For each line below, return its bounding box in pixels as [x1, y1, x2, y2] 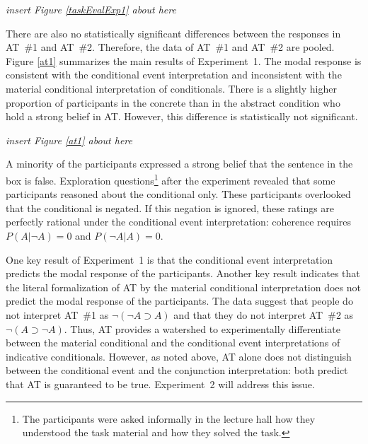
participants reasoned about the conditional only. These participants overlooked [6, 187, 351, 201]
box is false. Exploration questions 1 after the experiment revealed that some [6, 170, 335, 187]
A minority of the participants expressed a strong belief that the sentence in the [6, 156, 353, 171]
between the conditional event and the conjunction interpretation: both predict [6, 363, 348, 378]
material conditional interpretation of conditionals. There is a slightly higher [6, 81, 337, 95]
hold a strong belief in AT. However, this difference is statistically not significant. [6, 109, 358, 124]
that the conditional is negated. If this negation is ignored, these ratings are [6, 200, 335, 215]
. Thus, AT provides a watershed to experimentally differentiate [64, 321, 340, 336]
